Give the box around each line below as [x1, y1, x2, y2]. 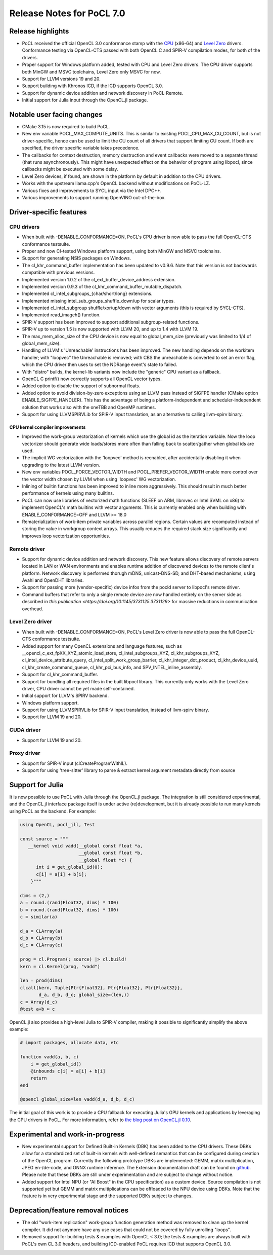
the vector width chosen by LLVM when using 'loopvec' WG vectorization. [22, 476, 176, 482]
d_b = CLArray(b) [20, 935, 63, 941]
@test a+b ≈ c [20, 1006, 55, 1012]
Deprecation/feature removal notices [9, 1206, 129, 1215]
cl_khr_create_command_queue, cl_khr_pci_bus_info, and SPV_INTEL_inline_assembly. [22, 664, 202, 670]
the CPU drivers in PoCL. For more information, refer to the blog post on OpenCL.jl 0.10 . [9, 1117, 192, 1123]
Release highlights [9, 27, 69, 35]
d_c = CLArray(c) [20, 942, 63, 948]
